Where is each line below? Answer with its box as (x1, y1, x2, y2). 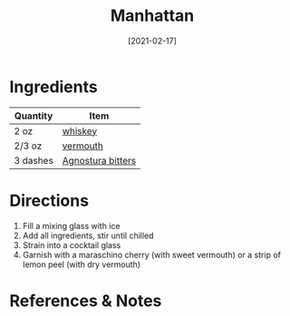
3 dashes (14, 154, 54, 167)
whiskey (62, 124, 98, 137)
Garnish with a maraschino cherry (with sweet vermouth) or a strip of (22, 249, 281, 260)
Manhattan (110, 5, 195, 26)
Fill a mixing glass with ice (22, 220, 121, 231)
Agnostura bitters (62, 154, 137, 167)
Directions (9, 190, 89, 211)
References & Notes (9, 291, 162, 311)
